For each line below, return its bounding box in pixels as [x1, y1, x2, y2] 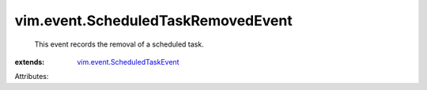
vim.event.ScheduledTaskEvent [77, 57, 179, 66]
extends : [14, 57, 45, 66]
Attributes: [14, 72, 49, 81]
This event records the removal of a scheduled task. [34, 39, 205, 49]
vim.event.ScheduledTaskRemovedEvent [14, 12, 293, 29]
